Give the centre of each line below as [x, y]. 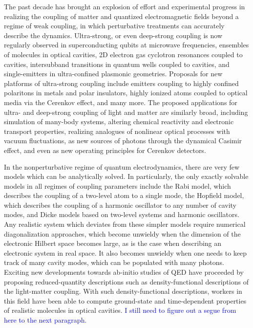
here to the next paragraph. [45, 320]
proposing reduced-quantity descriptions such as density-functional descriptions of [126, 281]
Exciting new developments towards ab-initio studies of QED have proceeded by [124, 272]
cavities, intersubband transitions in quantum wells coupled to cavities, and [117, 64]
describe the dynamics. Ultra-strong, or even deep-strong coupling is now [113, 35]
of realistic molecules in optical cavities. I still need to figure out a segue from [120, 310]
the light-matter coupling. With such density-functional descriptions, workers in [123, 291]
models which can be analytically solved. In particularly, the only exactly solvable [126, 176]
